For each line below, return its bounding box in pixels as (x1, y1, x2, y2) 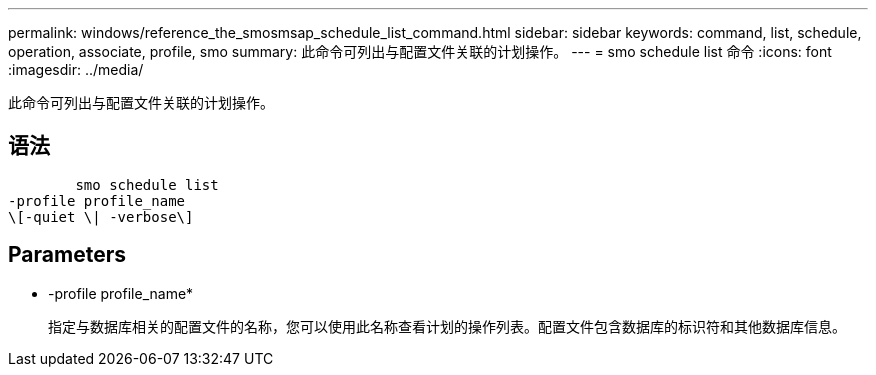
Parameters (8, 242, 126, 268)
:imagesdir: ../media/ (8, 61, 144, 78)
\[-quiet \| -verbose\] (8, 208, 194, 225)
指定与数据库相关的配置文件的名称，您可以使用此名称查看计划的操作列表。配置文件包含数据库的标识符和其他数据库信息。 (48, 317, 846, 335)
